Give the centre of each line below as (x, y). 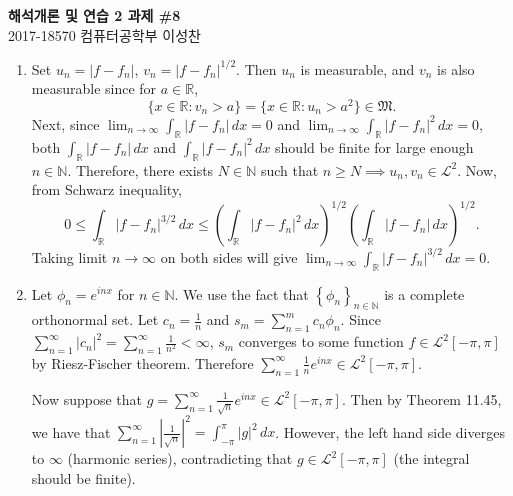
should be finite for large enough (374, 146)
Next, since (65, 123)
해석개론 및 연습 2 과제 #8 (94, 15)
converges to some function (321, 341)
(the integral (431, 458)
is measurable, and (357, 68)
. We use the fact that (241, 293)
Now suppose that (87, 398)
